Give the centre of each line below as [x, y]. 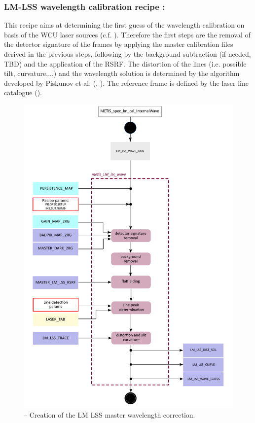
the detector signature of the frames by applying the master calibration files [119, 44]
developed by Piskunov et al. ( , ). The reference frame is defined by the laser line [127, 83]
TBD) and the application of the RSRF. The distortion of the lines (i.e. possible [125, 63]
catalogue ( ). [23, 92]
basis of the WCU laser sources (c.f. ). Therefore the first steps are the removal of [127, 34]
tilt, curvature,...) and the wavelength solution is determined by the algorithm [122, 73]
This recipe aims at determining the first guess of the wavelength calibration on [124, 25]
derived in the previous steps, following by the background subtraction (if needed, [127, 54]
